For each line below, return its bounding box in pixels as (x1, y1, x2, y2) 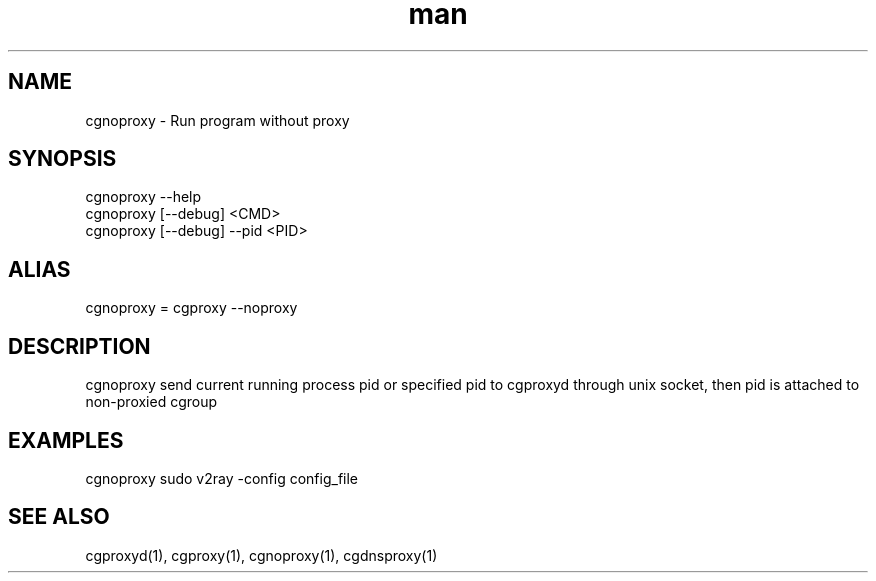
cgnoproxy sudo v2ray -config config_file (85, 469, 359, 487)
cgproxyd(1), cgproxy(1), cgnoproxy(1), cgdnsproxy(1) (85, 546, 438, 564)
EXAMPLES (8, 427, 124, 453)
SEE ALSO (8, 504, 110, 530)
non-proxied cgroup (85, 393, 218, 411)
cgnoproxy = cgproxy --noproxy (85, 299, 298, 317)
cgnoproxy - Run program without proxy (85, 111, 350, 129)
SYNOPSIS (8, 146, 117, 172)
